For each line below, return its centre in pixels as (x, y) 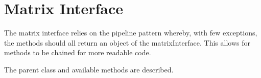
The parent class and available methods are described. (89, 69)
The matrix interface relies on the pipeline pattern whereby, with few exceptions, (131, 33)
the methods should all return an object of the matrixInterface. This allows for (127, 42)
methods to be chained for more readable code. (78, 52)
